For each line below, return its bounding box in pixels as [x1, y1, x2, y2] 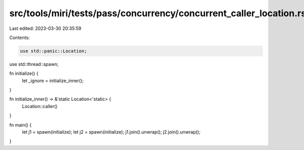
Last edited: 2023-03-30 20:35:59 [9, 25, 82, 31]
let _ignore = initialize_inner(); [22, 78, 84, 84]
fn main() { [9, 122, 32, 128]
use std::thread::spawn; [9, 61, 59, 67]
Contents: [9, 34, 30, 41]
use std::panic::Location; [20, 48, 87, 54]
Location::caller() [22, 103, 58, 109]
